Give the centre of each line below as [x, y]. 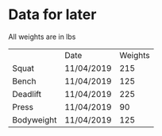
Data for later [52, 15]
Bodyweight [35, 119]
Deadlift [27, 94]
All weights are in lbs [42, 37]
